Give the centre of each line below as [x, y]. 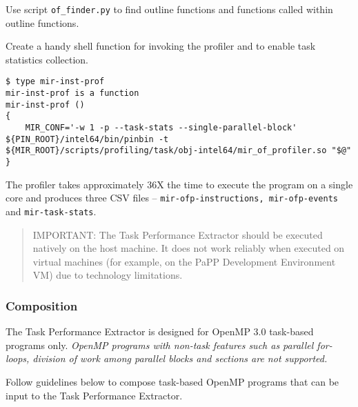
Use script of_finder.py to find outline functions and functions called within [169, 9]
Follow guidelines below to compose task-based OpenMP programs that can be [172, 381]
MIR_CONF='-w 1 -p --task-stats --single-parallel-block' [161, 128]
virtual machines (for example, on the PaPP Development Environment [184, 261]
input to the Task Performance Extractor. [94, 395]
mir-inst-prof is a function [72, 93]
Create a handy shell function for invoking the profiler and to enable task [161, 46]
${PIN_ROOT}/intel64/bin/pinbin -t [87, 139]
